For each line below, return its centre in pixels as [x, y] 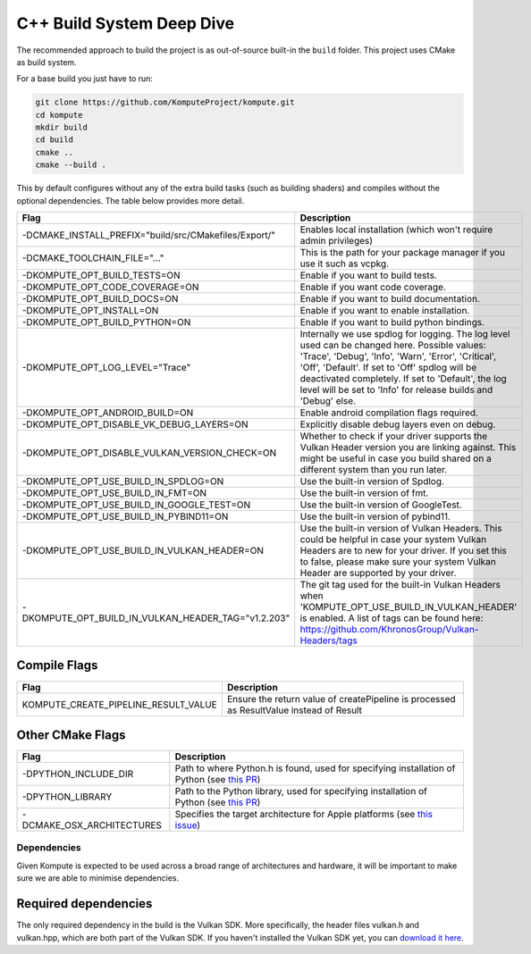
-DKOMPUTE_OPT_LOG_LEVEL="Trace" [106, 368]
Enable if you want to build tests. [368, 275]
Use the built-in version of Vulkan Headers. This [401, 529]
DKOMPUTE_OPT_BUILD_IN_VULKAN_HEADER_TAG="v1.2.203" [156, 618]
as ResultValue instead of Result [294, 710]
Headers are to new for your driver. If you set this [403, 551]
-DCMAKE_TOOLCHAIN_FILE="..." [93, 258]
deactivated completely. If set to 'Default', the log [403, 379]
